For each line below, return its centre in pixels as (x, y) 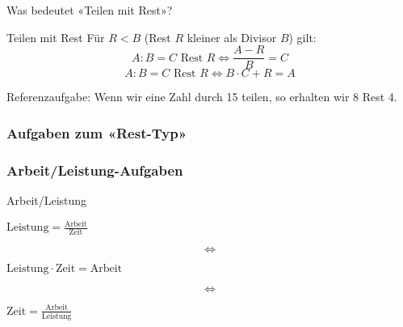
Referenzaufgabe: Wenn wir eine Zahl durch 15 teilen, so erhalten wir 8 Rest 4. (202, 97)
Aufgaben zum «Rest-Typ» (97, 132)
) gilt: (302, 37)
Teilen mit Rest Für (56, 37)
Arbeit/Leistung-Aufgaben (95, 170)
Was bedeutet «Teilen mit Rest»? (90, 10)
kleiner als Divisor (232, 37)
